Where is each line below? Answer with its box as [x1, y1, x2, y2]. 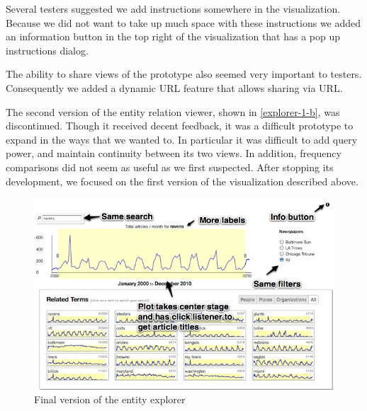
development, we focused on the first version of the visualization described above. [6, 173, 358, 188]
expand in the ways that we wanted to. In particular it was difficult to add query [6, 132, 358, 146]
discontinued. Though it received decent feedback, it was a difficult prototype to [6, 118, 354, 133]
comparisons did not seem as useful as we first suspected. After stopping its [6, 159, 334, 174]
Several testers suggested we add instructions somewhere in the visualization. [6, 1, 341, 16]
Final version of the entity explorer [34, 392, 186, 407]
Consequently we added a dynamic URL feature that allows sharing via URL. [6, 80, 343, 95]
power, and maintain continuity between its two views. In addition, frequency [6, 146, 341, 161]
